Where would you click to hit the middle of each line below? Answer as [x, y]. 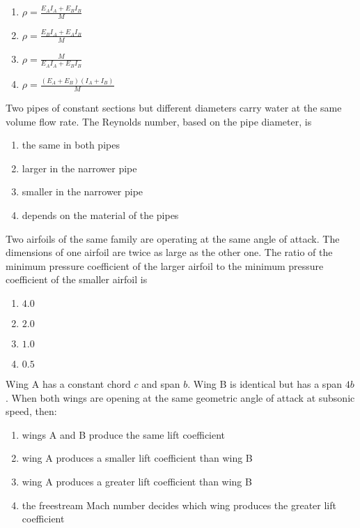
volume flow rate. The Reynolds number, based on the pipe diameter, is [159, 121]
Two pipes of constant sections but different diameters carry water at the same [174, 108]
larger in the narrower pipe [79, 168]
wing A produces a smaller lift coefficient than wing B [137, 458]
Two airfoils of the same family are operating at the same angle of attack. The [173, 238]
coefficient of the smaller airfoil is [77, 279]
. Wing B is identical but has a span [265, 383]
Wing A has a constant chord [68, 383]
